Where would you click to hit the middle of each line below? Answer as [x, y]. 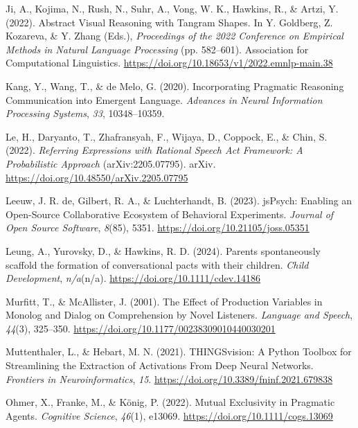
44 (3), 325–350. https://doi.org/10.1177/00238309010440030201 [141, 328]
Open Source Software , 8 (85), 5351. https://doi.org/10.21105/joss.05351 [158, 228]
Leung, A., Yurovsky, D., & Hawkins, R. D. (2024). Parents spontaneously [163, 250]
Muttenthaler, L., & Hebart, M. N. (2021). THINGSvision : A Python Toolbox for [179, 351]
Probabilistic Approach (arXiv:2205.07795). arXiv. [111, 163]
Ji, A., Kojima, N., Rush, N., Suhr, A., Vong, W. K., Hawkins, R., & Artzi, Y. [172, 8]
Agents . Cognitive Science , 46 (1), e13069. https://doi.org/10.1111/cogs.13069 [169, 415]
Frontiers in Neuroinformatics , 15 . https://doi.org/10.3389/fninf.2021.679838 [169, 378]
